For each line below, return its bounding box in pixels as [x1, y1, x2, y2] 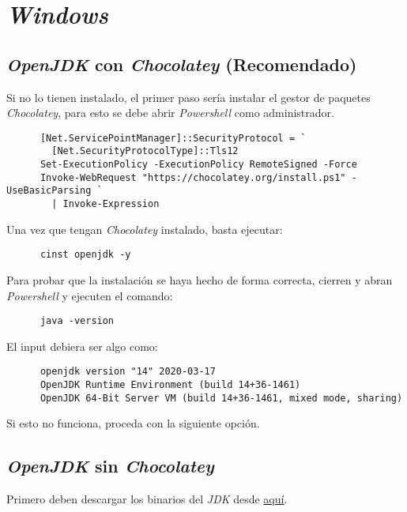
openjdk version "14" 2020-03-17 [40, 366, 216, 378]
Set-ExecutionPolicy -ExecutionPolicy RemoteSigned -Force [40, 159, 357, 171]
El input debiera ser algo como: [6, 337, 158, 354]
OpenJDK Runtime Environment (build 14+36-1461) [40, 379, 301, 391]
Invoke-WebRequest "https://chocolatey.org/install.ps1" [40, 171, 346, 183]
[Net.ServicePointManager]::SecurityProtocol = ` [40, 132, 307, 144]
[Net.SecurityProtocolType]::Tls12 [51, 145, 239, 157]
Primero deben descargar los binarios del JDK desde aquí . [6, 491, 288, 507]
